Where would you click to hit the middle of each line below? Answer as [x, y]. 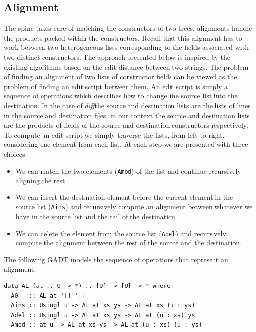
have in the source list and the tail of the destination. [96, 216]
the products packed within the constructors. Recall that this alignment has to [123, 37]
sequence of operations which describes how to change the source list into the [121, 96]
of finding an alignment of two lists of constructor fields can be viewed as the [121, 76]
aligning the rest [40, 180]
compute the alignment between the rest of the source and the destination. [129, 243]
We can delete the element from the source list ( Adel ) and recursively [121, 233]
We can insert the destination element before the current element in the [124, 197]
